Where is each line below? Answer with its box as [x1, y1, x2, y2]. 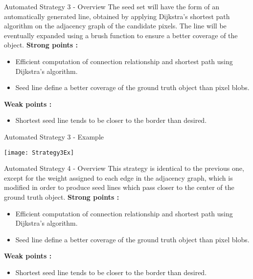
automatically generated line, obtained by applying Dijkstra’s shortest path [4, 11, 230, 21]
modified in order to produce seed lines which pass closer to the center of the [4, 182, 234, 192]
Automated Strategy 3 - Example [4, 131, 104, 141]
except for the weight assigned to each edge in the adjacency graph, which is [4, 172, 233, 183]
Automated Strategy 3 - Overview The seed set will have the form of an [4, 1, 220, 11]
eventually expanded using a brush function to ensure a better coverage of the [4, 30, 238, 40]
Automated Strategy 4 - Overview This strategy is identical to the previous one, [4, 163, 244, 173]
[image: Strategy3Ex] [4, 149, 74, 156]
